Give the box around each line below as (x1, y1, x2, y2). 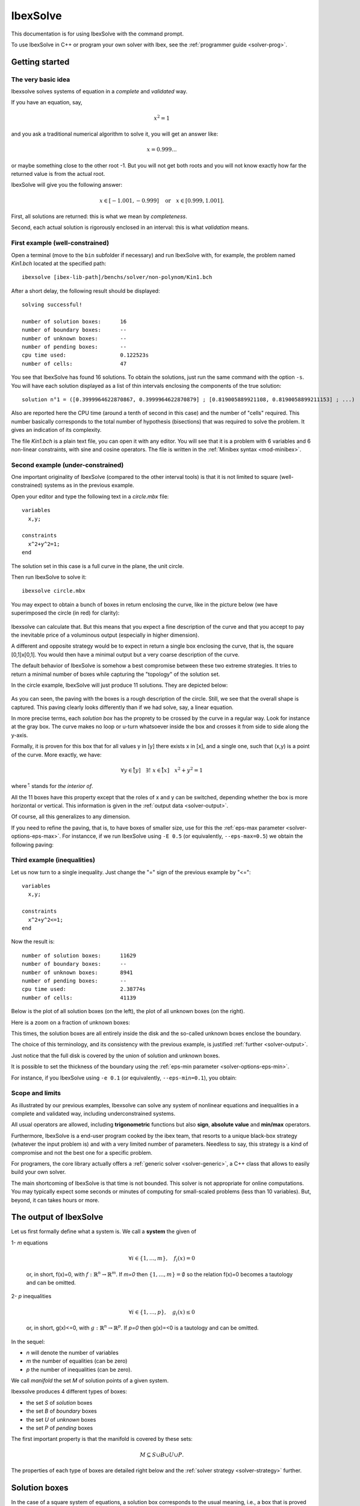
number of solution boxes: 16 (22, 318, 127, 325)
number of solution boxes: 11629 (22, 952, 137, 959)
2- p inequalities (11, 1293, 52, 1300)
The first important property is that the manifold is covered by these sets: (11, 1436, 193, 1443)
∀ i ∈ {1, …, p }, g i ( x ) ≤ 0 (128, 1308, 195, 1317)
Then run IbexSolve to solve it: (11, 573, 87, 581)
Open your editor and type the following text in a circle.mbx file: (11, 493, 169, 500)
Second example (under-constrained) (11, 461, 124, 469)
